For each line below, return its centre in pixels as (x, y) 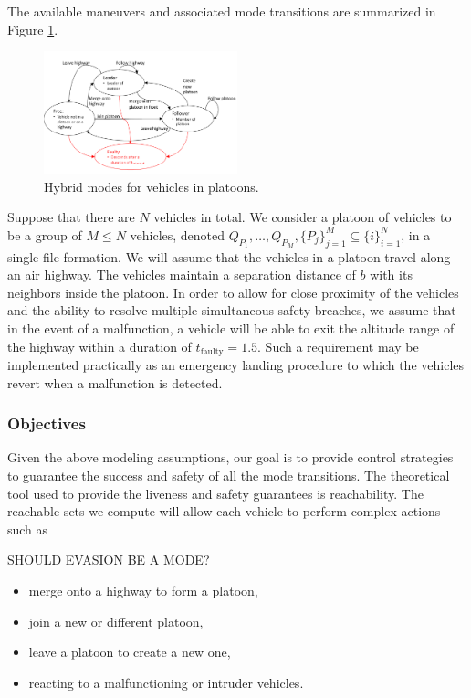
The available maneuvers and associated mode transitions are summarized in (222, 11)
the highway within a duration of (99, 346)
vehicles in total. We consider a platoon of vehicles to (303, 217)
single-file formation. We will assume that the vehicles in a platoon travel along (229, 256)
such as (28, 529)
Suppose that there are (71, 217)
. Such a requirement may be (338, 346)
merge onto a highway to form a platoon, (143, 591)
